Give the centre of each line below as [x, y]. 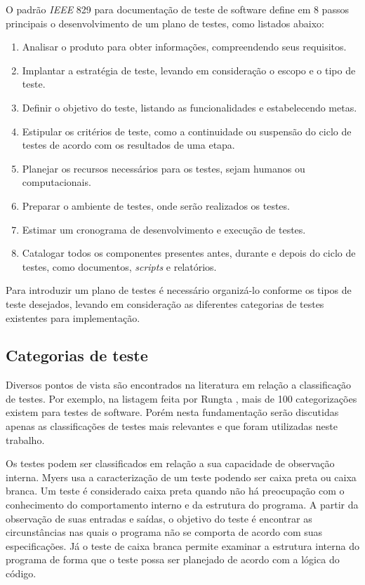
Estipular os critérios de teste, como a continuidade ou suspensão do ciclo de [187, 131]
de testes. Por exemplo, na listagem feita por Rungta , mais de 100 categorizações [181, 398]
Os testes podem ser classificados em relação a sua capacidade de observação [170, 463]
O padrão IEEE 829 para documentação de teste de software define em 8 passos [177, 9]
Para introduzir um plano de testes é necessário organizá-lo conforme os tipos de [179, 290]
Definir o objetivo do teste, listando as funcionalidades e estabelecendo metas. [190, 107]
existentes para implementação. [73, 317]
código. [21, 573]
